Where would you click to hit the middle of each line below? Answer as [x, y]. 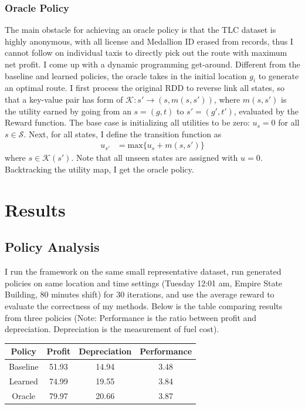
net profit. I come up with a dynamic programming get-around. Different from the [152, 64]
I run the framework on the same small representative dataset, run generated [143, 271]
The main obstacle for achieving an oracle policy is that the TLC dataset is [140, 30]
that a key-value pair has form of [64, 99]
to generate [279, 75]
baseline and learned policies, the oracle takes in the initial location [126, 75]
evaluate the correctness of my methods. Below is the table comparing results [144, 305]
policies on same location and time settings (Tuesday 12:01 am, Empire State [144, 283]
